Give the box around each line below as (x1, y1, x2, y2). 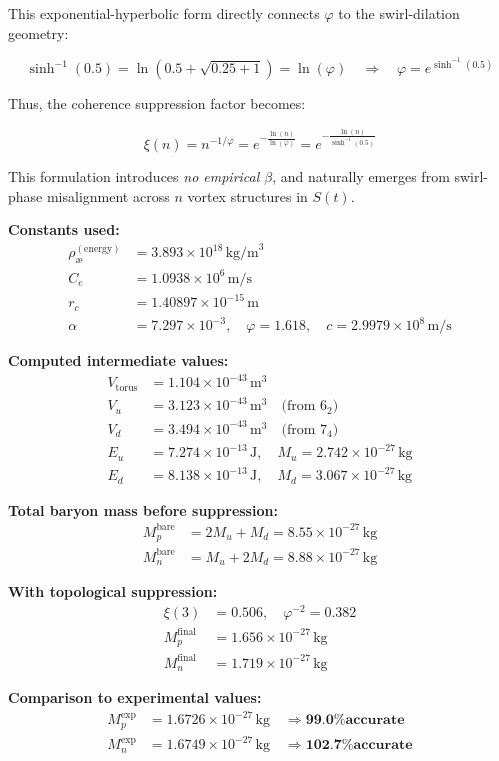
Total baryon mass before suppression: (8, 499, 278, 520)
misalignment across (46, 185, 170, 206)
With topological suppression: (8, 581, 218, 602)
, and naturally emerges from (272, 166, 450, 187)
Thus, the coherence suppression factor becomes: (8, 93, 306, 114)
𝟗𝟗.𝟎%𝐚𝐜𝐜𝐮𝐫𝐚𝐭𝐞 (305, 713, 405, 728)
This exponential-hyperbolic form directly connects (8, 3, 320, 23)
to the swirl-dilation (338, 3, 460, 23)
